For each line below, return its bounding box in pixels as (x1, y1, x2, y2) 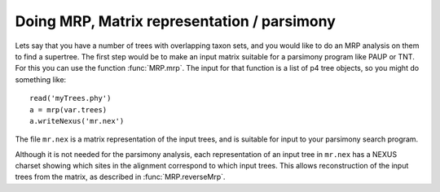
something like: (15, 74, 67, 85)
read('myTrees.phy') (29, 94, 112, 103)
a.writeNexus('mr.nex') (29, 116, 125, 125)
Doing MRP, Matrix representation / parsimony (15, 12, 336, 30)
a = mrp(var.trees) (29, 105, 108, 114)
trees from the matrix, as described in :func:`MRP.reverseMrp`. (15, 172, 226, 182)
